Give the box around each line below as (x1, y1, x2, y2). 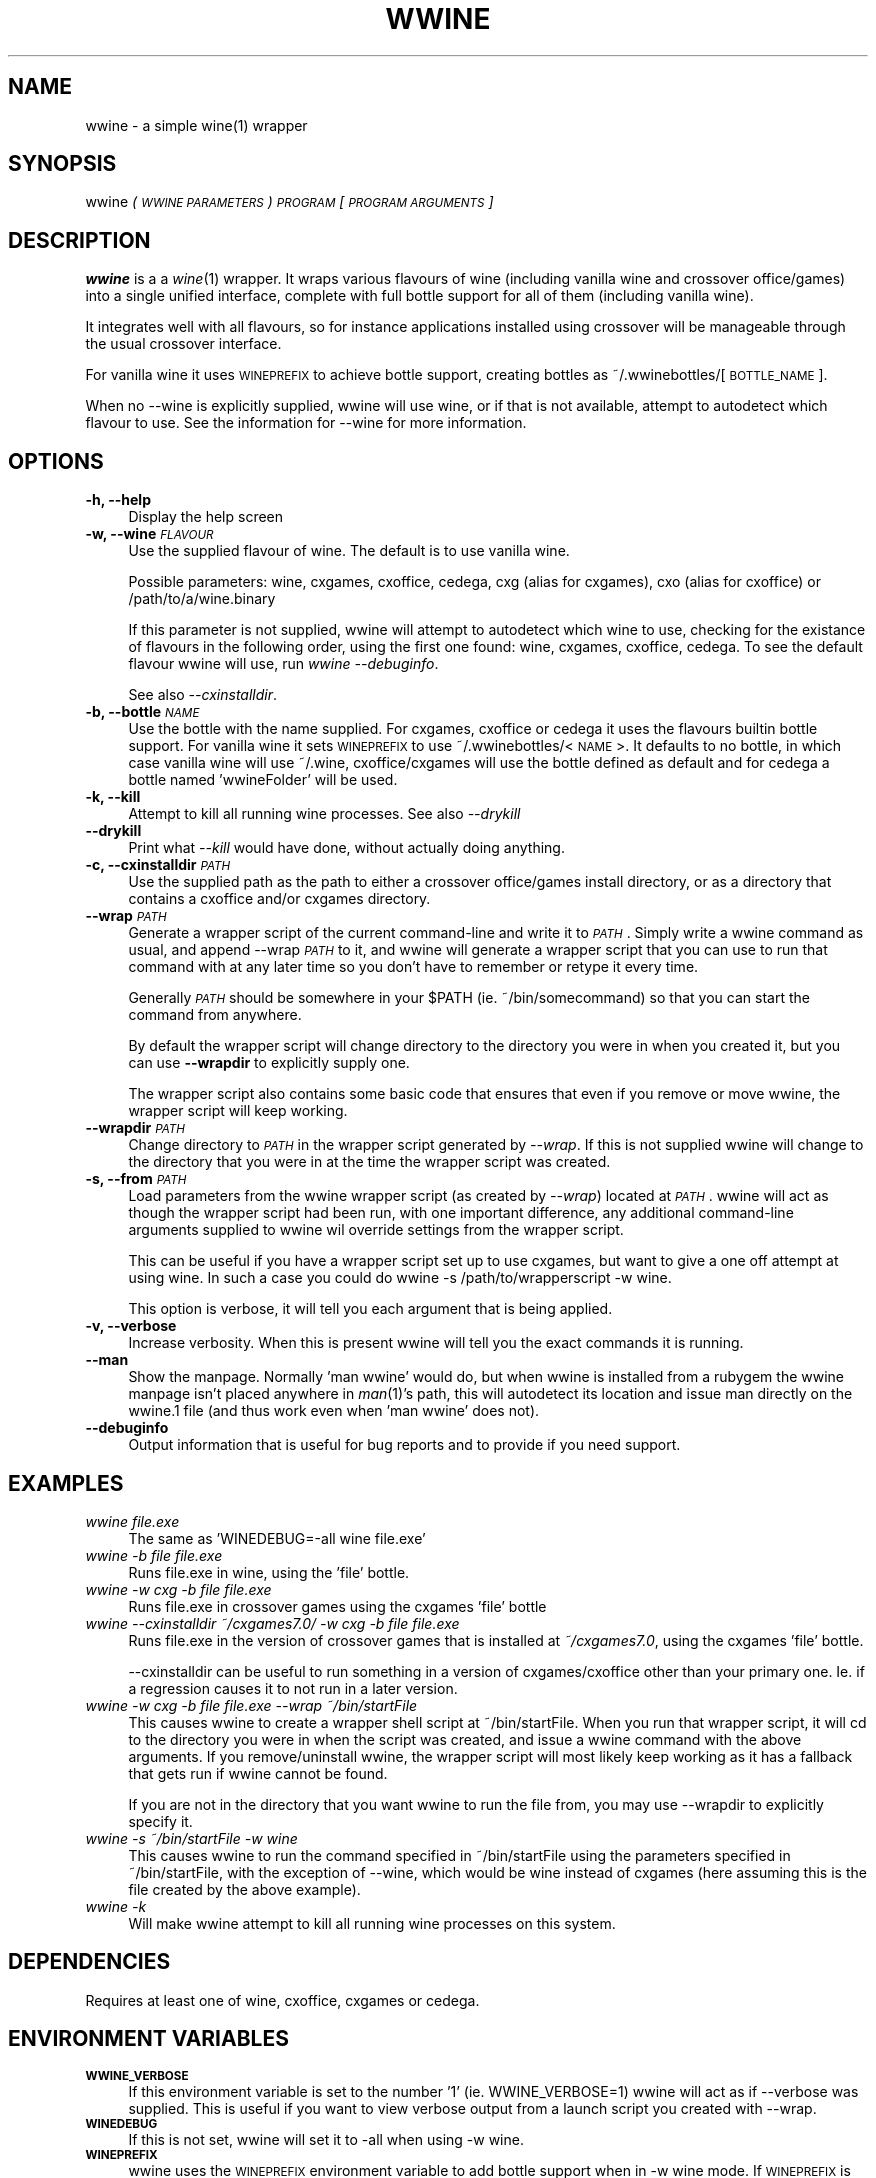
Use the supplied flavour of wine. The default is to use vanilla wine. (128, 542, 570, 560)
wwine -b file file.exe (85, 1546, 223, 1564)
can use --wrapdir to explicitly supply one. (128, 1054, 410, 1072)
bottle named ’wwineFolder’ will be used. (128, 771, 398, 789)
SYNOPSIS (8, 151, 117, 177)
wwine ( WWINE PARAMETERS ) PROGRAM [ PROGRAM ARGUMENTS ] (85, 193, 494, 211)
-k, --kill (85, 788, 141, 806)
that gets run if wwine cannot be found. (128, 1764, 388, 1782)
